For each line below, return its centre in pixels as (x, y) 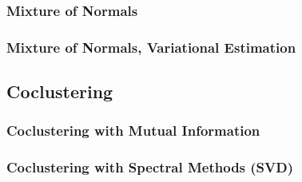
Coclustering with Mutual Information (133, 131)
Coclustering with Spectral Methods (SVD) (150, 167)
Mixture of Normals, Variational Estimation (151, 47)
